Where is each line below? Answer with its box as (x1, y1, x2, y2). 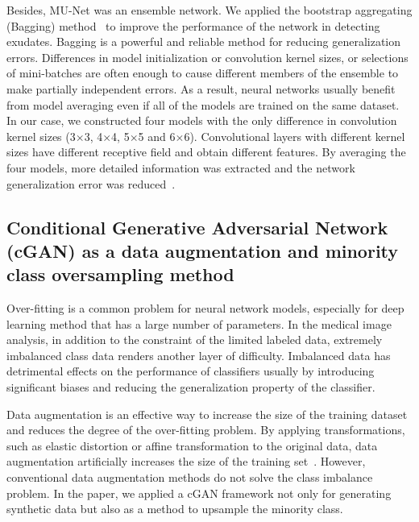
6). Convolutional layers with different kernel (184, 127, 405, 144)
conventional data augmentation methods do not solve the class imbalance (6, 469, 373, 486)
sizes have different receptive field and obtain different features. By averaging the (6, 143, 406, 160)
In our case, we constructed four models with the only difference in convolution (6, 112, 397, 129)
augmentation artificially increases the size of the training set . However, (6, 453, 366, 470)
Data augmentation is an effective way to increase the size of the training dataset (6, 405, 408, 422)
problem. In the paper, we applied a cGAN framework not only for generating (6, 484, 392, 501)
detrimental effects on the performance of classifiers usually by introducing (6, 362, 375, 379)
